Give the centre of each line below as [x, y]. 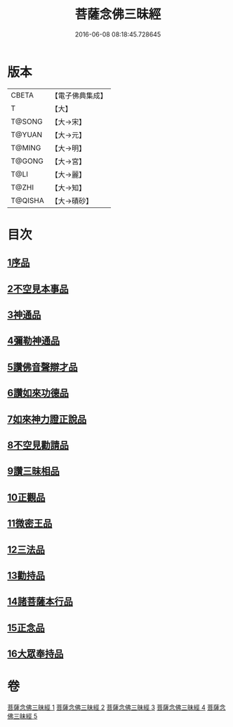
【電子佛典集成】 [79, 96]
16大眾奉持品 [35, 654]
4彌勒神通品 [34, 341]
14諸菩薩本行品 [40, 602]
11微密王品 [30, 524]
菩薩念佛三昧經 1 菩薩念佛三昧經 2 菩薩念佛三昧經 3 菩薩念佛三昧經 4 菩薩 [113, 707]
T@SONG [27, 122]
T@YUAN [27, 134]
